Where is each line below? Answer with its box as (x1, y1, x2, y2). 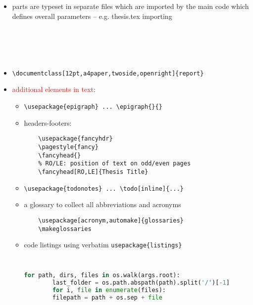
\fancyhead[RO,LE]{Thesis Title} (38, 168, 149, 175)
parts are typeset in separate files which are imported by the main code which (12, 1, 249, 11)
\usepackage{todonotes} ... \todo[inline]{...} (24, 185, 184, 192)
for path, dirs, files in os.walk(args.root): (24, 272, 180, 279)
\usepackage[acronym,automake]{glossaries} (38, 217, 184, 224)
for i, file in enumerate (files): (52, 287, 166, 294)
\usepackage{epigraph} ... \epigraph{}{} (24, 103, 162, 111)
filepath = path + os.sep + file (52, 294, 162, 302)
